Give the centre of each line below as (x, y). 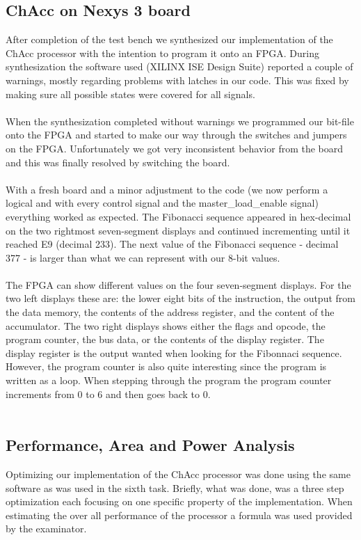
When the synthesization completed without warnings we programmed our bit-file (180, 121)
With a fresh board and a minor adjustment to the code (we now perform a (167, 189)
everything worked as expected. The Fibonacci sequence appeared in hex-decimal (178, 216)
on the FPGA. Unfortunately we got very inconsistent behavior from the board (175, 148)
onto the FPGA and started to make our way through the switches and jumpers (176, 135)
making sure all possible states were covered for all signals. (130, 94)
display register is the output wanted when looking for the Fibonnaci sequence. (174, 352)
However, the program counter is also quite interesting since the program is (166, 366)
